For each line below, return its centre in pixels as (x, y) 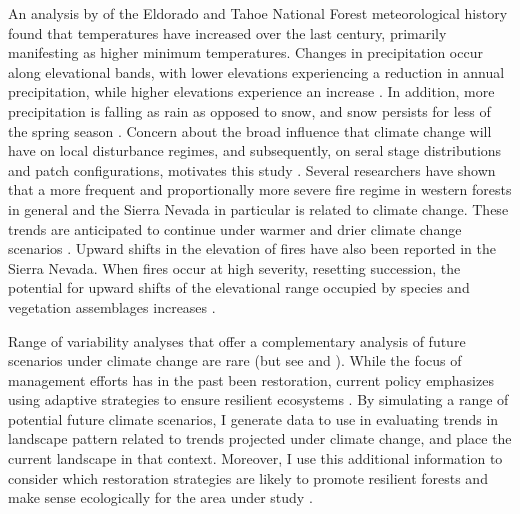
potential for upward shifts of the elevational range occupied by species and (239, 287)
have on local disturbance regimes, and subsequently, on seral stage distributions (255, 150)
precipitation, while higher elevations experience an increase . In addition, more (251, 91)
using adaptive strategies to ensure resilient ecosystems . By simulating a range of (258, 399)
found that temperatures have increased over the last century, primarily (227, 32)
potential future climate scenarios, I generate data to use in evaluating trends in (253, 418)
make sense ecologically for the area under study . (160, 497)
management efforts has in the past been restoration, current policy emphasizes (251, 379)
